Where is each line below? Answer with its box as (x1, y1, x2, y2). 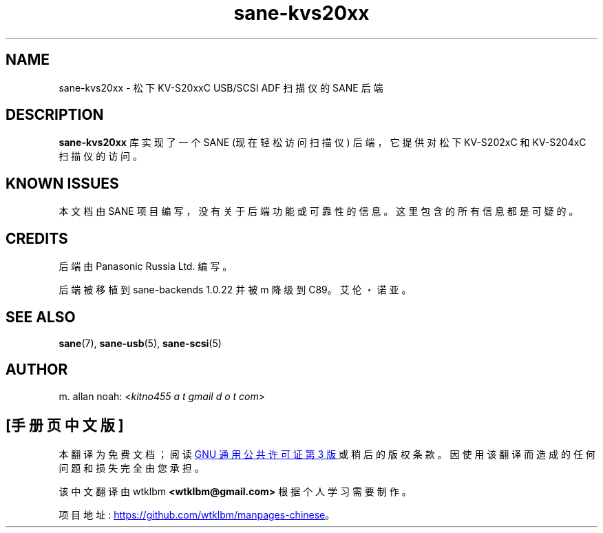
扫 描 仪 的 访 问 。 (59, 150, 143, 163)
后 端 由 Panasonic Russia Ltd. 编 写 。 (59, 260, 233, 273)
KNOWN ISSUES (6, 174, 119, 192)
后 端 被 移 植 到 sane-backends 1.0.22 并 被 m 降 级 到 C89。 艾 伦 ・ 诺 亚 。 (59, 284, 412, 296)
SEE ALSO (6, 308, 76, 326)
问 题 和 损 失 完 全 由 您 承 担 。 (59, 461, 204, 474)
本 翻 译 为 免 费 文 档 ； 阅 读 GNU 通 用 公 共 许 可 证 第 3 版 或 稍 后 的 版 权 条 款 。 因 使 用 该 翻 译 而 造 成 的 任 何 (59, 448, 595, 460)
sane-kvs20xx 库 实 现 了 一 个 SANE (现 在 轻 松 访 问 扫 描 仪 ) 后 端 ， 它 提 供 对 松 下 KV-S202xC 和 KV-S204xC (59, 136, 586, 149)
